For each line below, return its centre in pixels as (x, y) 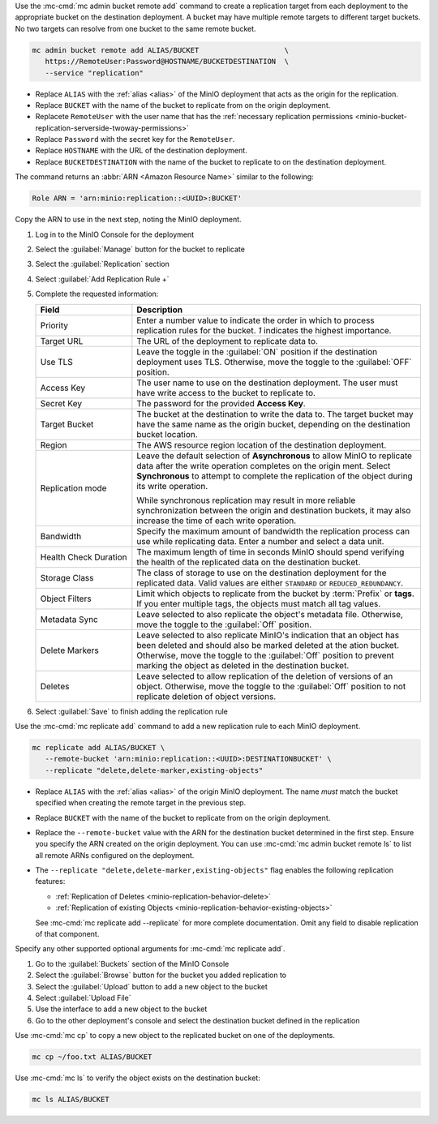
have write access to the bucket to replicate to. (226, 393)
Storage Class (67, 577)
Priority (54, 325)
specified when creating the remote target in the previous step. (141, 803)
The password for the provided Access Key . (221, 403)
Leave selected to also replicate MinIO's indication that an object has (268, 635)
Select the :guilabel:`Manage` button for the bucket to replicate (140, 249)
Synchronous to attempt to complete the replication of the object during (275, 476)
